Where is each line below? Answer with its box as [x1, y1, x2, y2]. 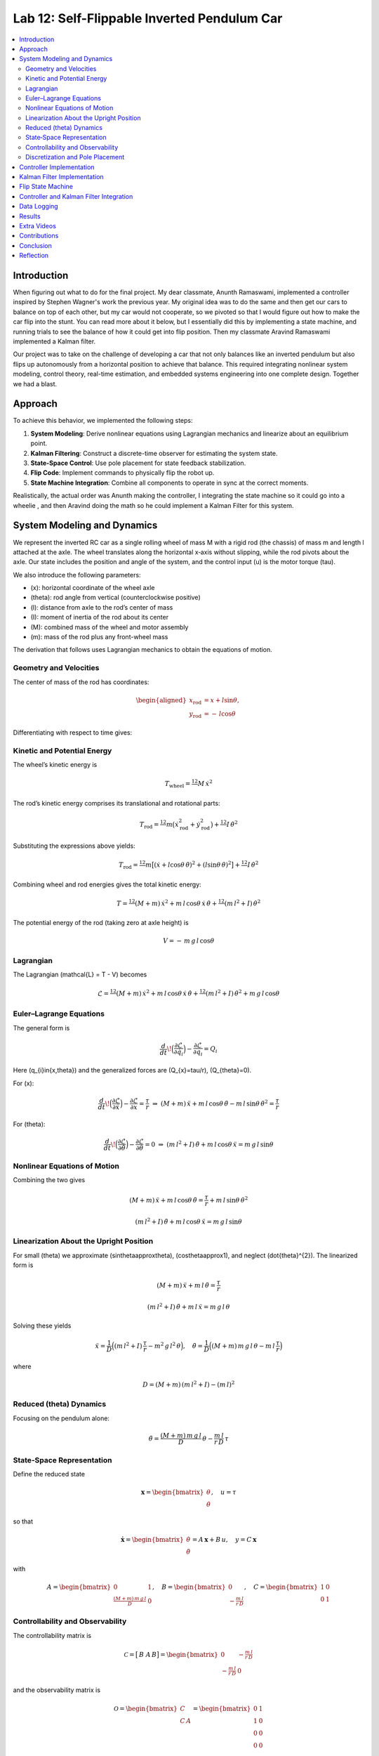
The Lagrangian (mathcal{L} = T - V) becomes [13, 970, 147, 978]
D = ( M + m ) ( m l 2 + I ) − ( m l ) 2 [142, 1380, 235, 1389]
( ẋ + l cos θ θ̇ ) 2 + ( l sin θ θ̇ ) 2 [154, 860, 232, 869]
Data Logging [19, 202, 59, 211]
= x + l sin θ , [204, 696, 240, 704]
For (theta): [13, 1120, 46, 1128]
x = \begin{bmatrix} [140, 1488, 204, 1496]
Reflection [19, 251, 49, 260]
